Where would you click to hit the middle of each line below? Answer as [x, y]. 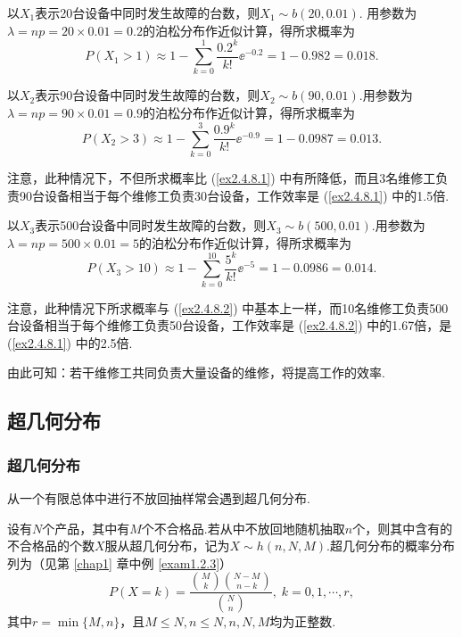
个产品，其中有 [86, 528]
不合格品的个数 [51, 546]
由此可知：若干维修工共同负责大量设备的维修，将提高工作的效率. [196, 372]
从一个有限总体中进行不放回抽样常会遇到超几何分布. [159, 498]
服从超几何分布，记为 [167, 546]
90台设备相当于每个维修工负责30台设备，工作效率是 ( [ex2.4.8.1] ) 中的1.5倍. [234, 195]
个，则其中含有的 [403, 528]
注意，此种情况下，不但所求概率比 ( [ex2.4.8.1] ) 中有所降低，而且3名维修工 [222, 177]
